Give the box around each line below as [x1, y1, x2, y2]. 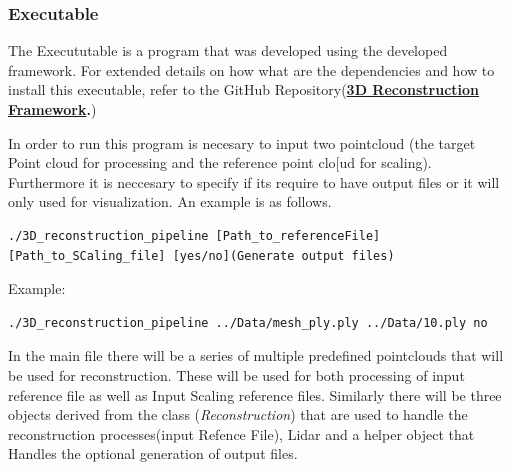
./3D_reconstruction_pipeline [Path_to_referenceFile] [8, 228, 381, 243]
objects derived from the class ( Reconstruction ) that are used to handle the [8, 404, 468, 425]
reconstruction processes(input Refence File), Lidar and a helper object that [8, 423, 475, 444]
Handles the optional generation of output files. [8, 443, 298, 464]
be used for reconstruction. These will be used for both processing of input [8, 364, 465, 385]
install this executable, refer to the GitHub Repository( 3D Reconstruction [8, 79, 480, 100]
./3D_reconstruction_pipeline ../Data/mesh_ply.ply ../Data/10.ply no [8, 315, 488, 330]
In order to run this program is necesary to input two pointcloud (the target [8, 132, 476, 153]
